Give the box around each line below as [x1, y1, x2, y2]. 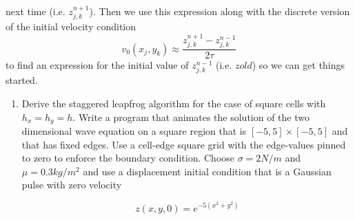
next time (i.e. [6, 4, 65, 18]
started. [6, 73, 38, 87]
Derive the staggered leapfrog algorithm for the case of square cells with [21, 96, 326, 111]
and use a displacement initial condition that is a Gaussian [83, 164, 332, 178]
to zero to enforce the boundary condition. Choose [21, 151, 235, 165]
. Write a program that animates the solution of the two [72, 109, 310, 124]
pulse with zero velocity [21, 177, 122, 192]
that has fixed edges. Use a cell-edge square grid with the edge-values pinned [21, 137, 346, 151]
